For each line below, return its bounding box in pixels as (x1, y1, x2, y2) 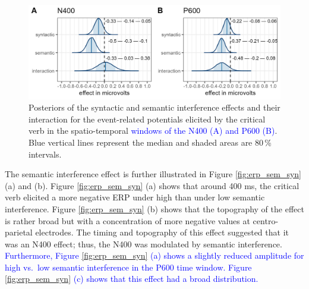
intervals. (29, 147, 62, 160)
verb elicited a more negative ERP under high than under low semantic (5, 191, 265, 203)
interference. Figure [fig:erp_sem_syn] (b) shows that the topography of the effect (5, 202, 304, 215)
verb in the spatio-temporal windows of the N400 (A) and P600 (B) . (29, 124, 278, 137)
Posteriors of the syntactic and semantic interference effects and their (29, 101, 280, 114)
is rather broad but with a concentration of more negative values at (5, 214, 250, 227)
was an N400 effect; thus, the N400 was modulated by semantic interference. (5, 237, 282, 250)
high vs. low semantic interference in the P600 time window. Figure (5, 260, 252, 273)
